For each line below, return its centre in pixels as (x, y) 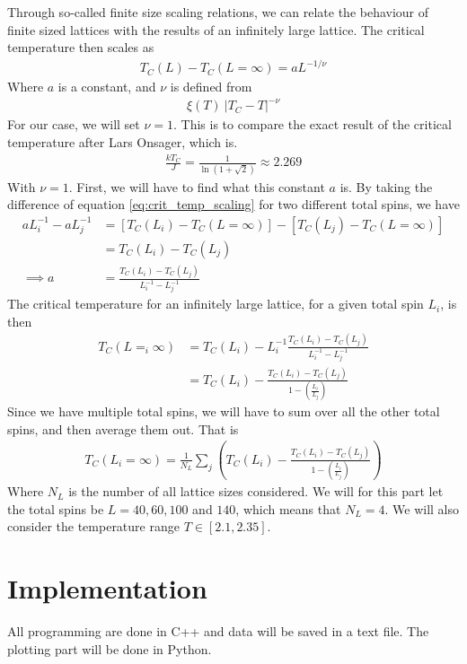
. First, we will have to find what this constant (197, 186)
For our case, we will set (74, 124)
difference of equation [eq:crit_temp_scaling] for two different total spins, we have (233, 204)
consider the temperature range (93, 526)
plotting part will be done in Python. (110, 648)
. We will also (422, 508)
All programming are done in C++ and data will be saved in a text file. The (218, 631)
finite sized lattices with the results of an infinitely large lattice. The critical (216, 29)
